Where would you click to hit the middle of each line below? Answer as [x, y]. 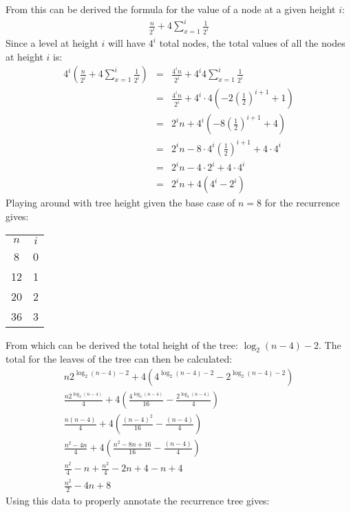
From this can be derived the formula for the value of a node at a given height [171, 9]
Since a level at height [52, 43]
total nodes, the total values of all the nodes [252, 43]
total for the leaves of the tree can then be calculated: [119, 359]
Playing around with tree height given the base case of [120, 203]
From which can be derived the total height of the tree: [122, 344]
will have [127, 43]
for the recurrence [302, 203]
